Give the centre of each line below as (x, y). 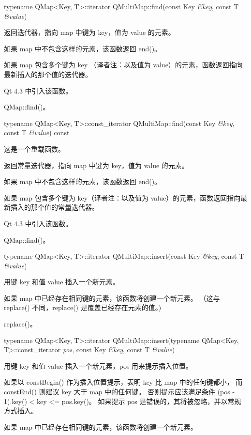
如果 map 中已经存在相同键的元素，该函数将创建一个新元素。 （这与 (112, 298)
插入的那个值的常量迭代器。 (54, 207)
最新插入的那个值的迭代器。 (48, 74)
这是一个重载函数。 (34, 148)
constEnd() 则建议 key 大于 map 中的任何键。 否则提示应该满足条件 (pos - (119, 392)
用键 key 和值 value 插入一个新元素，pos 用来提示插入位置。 (98, 365)
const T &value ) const (37, 132)
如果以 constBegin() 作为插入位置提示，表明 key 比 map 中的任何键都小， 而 (123, 382)
